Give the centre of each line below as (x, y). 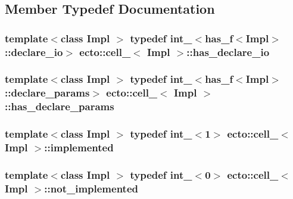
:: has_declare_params (60, 106)
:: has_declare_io (228, 52)
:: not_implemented (91, 188)
